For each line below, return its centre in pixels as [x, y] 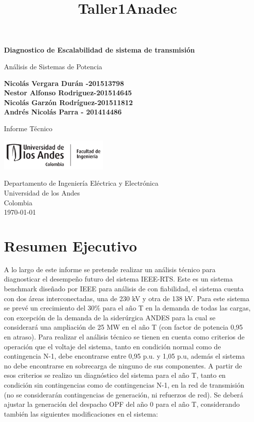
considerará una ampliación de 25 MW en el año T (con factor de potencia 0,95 [124, 327]
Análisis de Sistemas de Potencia [53, 66]
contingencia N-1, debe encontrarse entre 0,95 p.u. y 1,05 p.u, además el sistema [125, 356]
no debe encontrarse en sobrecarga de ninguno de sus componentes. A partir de [123, 365]
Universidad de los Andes [42, 192]
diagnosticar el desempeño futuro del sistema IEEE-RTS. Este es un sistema [118, 279]
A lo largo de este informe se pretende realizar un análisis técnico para [110, 269]
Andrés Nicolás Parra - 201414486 [63, 112]
